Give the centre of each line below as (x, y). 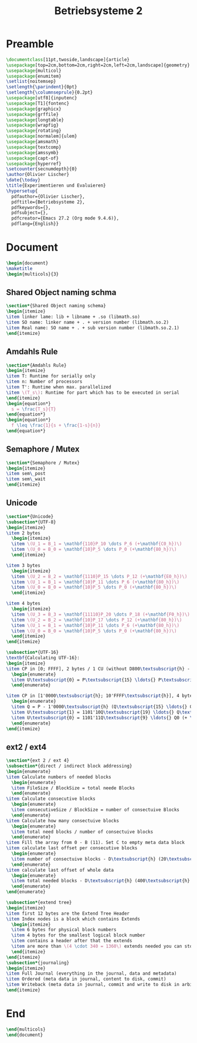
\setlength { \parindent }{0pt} (42, 87)
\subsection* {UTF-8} (31, 522)
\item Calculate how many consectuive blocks (62, 821)
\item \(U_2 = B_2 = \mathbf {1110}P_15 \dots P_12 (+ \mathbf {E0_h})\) (99, 576)
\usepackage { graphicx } (34, 109)
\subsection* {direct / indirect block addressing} (69, 766)
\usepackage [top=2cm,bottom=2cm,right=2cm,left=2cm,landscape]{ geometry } (98, 65)
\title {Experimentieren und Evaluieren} (56, 186)
